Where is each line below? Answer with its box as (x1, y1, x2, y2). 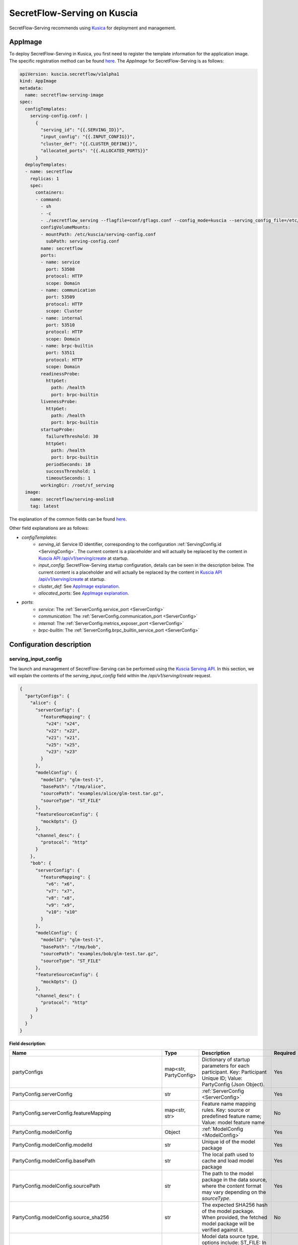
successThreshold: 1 (45, 469, 96, 474)
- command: (35, 197, 62, 202)
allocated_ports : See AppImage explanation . (38, 590, 129, 596)
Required (274, 1049, 296, 1056)
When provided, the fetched (202, 1214, 268, 1221)
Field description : (9, 1040, 47, 1046)
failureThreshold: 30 (45, 434, 99, 439)
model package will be (202, 1220, 255, 1227)
